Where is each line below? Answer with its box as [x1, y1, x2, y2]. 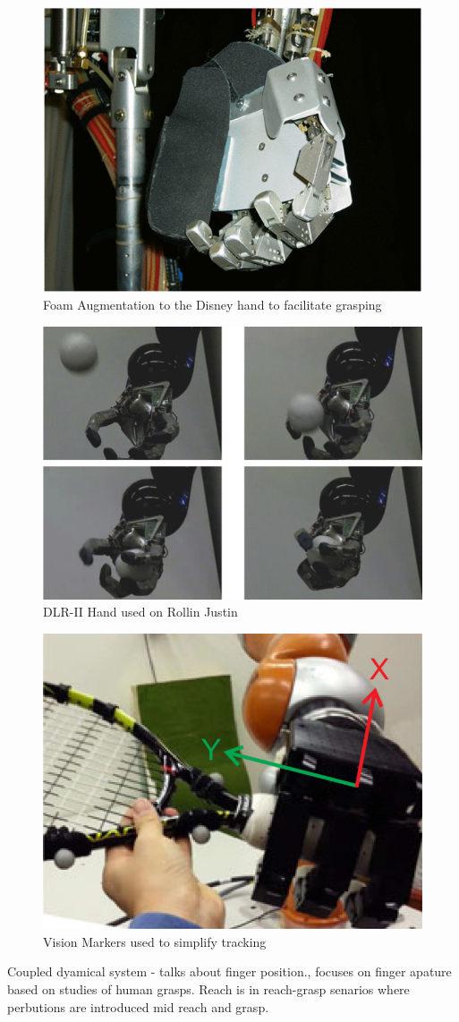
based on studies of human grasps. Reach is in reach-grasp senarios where [7, 979, 410, 998]
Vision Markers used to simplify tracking [43, 932, 267, 950]
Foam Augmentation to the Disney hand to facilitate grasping [43, 295, 382, 314]
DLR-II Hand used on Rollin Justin [43, 602, 238, 621]
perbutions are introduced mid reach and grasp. [7, 997, 269, 1016]
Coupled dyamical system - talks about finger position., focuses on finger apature [7, 962, 452, 981]
